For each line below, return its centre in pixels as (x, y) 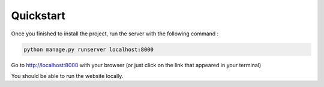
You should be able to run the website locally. (67, 76)
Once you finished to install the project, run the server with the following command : (115, 34)
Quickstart (38, 16)
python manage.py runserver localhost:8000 (89, 49)
